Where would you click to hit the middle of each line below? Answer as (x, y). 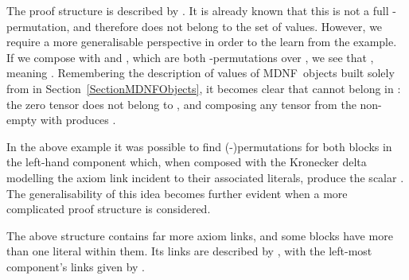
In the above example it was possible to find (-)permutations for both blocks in (199, 146)
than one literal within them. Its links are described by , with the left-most (189, 251)
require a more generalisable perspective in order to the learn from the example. (202, 42)
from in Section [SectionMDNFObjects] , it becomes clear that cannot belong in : (204, 88)
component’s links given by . (76, 266)
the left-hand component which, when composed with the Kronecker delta (187, 162)
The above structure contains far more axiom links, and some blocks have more (200, 235)
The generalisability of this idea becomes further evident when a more (177, 193)
